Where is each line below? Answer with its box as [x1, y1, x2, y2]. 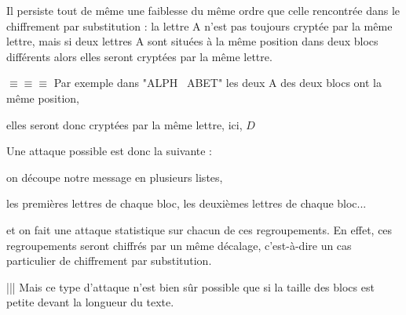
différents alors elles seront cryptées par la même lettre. [6, 48, 272, 64]
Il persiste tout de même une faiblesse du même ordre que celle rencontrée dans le [6, 2, 400, 18]
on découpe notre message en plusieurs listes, [6, 168, 223, 185]
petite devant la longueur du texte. [6, 294, 174, 310]
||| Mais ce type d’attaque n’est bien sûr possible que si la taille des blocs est [6, 278, 375, 295]
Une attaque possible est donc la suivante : [6, 143, 213, 159]
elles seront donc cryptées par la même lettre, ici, [6, 116, 243, 132]
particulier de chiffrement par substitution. [6, 252, 212, 269]
